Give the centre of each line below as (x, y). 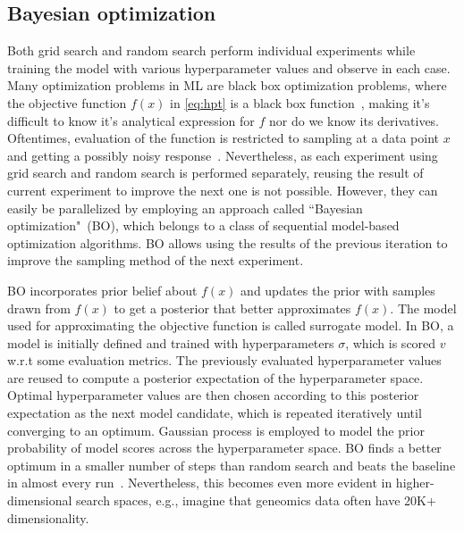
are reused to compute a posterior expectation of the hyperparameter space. (215, 377)
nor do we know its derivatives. (354, 120)
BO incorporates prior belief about (102, 290)
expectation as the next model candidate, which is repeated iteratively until (215, 413)
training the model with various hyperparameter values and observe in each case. (229, 67)
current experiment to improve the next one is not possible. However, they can (223, 190)
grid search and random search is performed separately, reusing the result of (215, 173)
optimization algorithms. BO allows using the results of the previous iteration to (228, 242)
